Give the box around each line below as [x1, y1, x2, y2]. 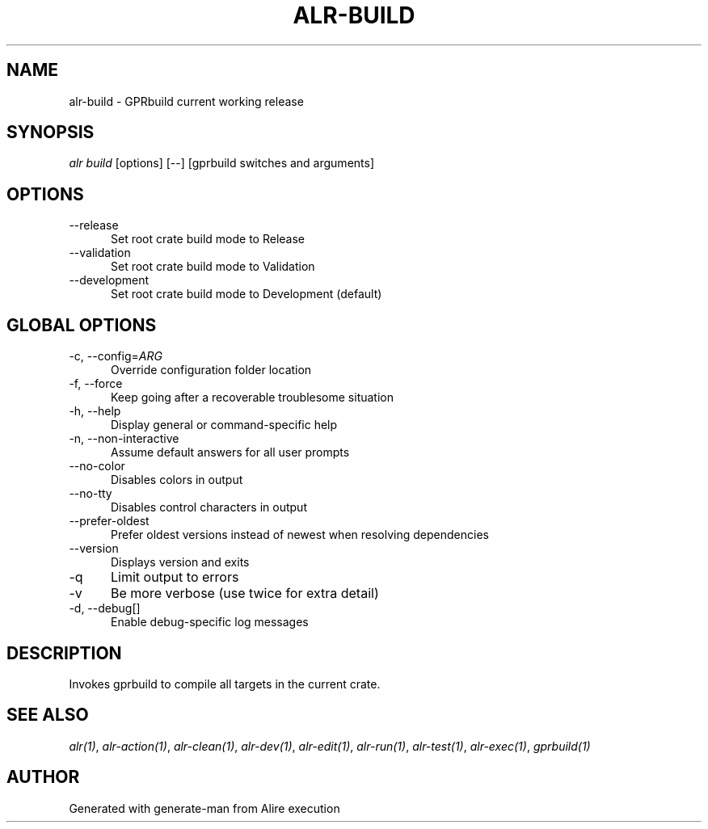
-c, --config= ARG [69, 349, 162, 364]
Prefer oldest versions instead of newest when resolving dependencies [111, 528, 489, 542]
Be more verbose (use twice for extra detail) [110, 585, 379, 602]
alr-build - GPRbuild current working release [69, 94, 304, 108]
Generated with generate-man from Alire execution [69, 801, 340, 815]
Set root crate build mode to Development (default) [111, 287, 382, 301]
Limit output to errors [110, 569, 239, 586]
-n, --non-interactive [69, 431, 179, 446]
